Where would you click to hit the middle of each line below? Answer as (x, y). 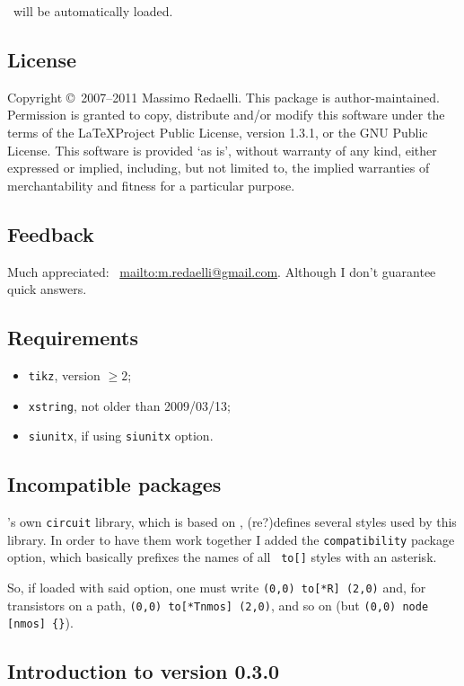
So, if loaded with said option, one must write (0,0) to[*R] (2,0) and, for (217, 588)
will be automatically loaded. (93, 11)
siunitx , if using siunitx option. (121, 436)
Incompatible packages (114, 484)
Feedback (51, 233)
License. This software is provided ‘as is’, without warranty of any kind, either (222, 150)
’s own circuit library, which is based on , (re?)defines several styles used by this (232, 522)
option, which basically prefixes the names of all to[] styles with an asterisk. (222, 557)
